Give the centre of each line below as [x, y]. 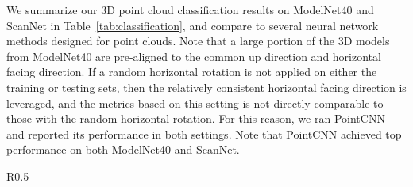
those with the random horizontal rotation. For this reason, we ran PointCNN [196, 118]
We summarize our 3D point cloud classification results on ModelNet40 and [190, 10]
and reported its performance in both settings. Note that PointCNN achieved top [204, 134]
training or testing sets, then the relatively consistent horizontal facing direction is [206, 87]
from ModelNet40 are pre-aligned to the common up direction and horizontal [194, 56]
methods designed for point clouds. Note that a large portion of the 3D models [198, 41]
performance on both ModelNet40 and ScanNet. [123, 149]
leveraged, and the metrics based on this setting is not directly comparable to [195, 103]
